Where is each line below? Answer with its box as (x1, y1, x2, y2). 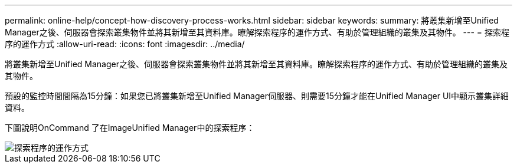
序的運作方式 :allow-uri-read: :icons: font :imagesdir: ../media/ (5, 39, 245, 49)
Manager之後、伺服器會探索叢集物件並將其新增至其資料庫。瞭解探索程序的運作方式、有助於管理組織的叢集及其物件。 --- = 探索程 (5, 27, 510, 37)
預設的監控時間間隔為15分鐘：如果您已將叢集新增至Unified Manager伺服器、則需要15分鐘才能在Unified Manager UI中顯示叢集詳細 (5, 91, 509, 101)
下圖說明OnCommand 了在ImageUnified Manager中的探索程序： (5, 123, 255, 133)
